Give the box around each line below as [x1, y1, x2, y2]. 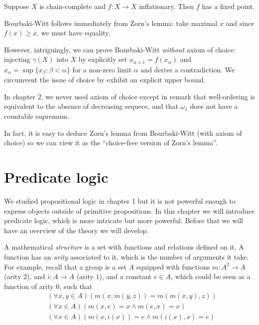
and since [226, 17, 255, 28]
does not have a [190, 101, 238, 111]
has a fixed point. [202, 1, 255, 11]
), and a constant [99, 271, 152, 282]
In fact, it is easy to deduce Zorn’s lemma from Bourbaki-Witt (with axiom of [4, 127, 242, 138]
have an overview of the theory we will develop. [4, 225, 149, 235]
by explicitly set [78, 54, 128, 64]
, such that [59, 281, 93, 291]
